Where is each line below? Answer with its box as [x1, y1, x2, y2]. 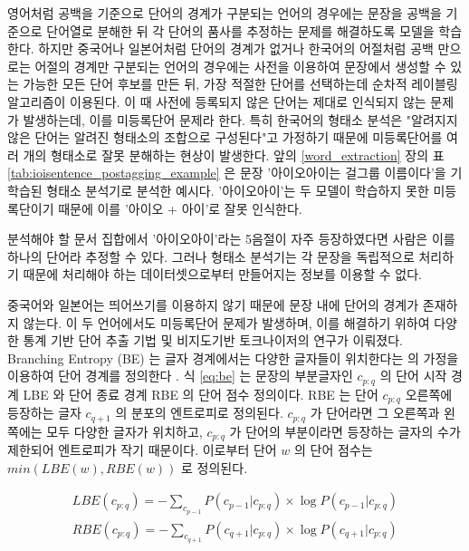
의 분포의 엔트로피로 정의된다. [115, 403, 283, 422]
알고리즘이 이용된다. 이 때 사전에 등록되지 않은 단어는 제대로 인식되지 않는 [7, 92, 426, 111]
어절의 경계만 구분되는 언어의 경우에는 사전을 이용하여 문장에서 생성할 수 [34, 56, 446, 75]
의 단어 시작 [379, 366, 447, 385]
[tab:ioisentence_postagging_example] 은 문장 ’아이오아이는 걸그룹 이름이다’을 [7, 163, 446, 182]
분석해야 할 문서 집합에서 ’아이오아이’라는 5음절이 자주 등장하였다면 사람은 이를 [7, 229, 455, 248]
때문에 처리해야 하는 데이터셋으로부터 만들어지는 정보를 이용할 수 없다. [23, 265, 423, 284]
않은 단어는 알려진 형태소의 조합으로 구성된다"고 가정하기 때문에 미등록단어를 [7, 128, 443, 147]
